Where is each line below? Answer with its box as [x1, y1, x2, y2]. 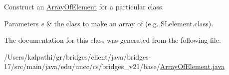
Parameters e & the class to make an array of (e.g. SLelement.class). [4, 18, 214, 28]
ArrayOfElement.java [160, 61, 225, 72]
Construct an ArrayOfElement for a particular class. [4, 1, 164, 11]
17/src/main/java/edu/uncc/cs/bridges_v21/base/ [4, 61, 160, 72]
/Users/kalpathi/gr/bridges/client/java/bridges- [4, 51, 151, 62]
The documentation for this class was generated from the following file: [4, 35, 221, 45]
